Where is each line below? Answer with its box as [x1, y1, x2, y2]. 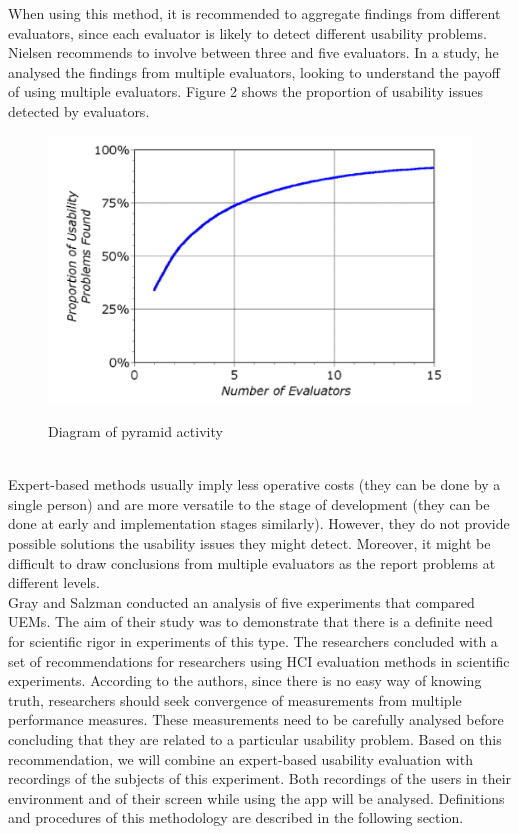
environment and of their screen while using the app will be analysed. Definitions [8, 787, 505, 808]
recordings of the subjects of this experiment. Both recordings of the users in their [8, 768, 512, 789]
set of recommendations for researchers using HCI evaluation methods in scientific [8, 650, 510, 671]
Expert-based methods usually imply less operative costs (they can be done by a [8, 474, 501, 495]
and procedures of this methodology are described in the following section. [8, 807, 464, 828]
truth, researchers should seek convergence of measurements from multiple [8, 689, 462, 710]
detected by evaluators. [8, 100, 150, 121]
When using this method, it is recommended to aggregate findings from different [8, 3, 501, 23]
